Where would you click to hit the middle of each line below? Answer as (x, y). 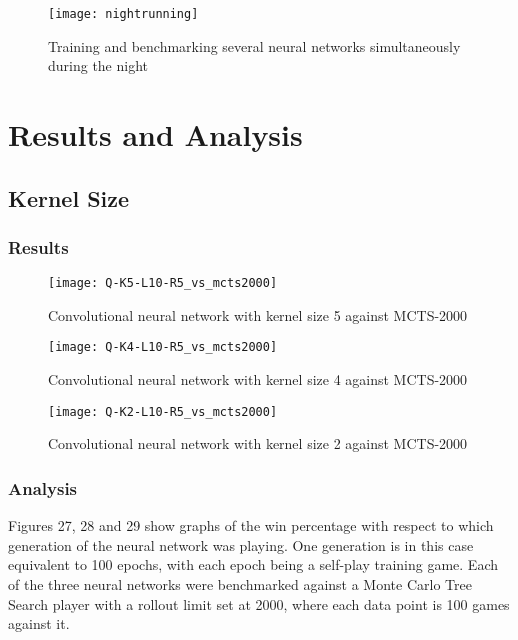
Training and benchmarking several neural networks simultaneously (254, 45)
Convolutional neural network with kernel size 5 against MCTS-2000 (258, 314)
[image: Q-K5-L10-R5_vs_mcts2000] (163, 283)
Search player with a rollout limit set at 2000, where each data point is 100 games (259, 603)
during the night (98, 65)
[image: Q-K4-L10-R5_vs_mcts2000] (163, 347)
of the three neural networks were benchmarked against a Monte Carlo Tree (240, 583)
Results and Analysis (155, 134)
